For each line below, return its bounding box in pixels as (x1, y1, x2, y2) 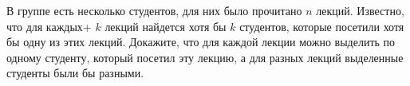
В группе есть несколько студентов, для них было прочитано (6, 2, 302, 18)
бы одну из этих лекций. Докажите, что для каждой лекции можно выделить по (6, 33, 396, 50)
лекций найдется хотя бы (104, 18, 227, 34)
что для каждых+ (6, 18, 92, 34)
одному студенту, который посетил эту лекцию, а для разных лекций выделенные (6, 49, 404, 65)
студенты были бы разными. (6, 64, 144, 81)
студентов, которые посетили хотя (239, 18, 404, 34)
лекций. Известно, (316, 2, 404, 18)
